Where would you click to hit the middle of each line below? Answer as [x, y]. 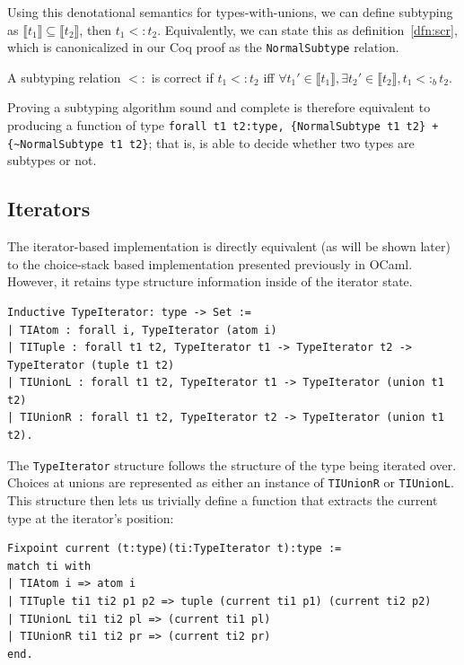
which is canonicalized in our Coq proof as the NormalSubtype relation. [203, 47]
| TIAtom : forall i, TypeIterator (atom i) [142, 330]
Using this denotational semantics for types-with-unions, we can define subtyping [230, 12]
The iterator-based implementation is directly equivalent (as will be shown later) [229, 246]
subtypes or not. [52, 160]
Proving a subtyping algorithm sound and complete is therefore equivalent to [219, 107]
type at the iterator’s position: [91, 517]
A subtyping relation [64, 77]
